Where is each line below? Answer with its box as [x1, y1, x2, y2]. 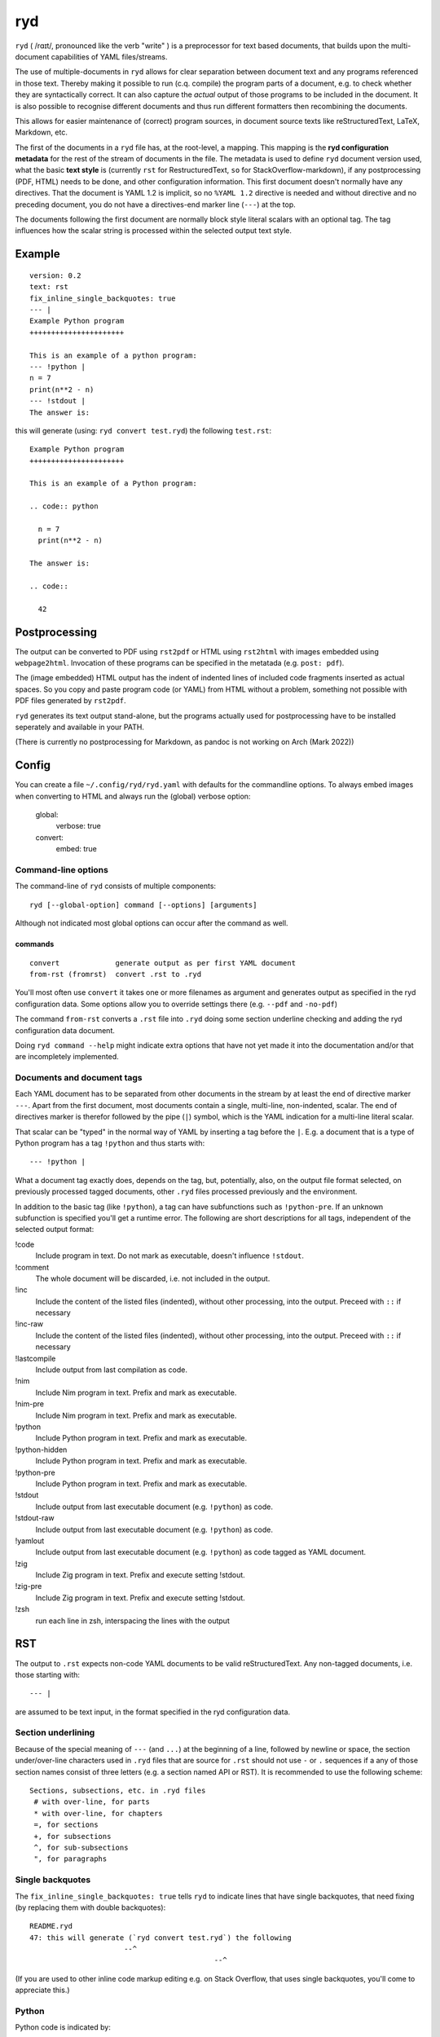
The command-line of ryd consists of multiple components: [15, 881, 216, 891]
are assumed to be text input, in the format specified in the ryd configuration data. [15, 1707, 291, 1717]
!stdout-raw [15, 1513, 55, 1523]
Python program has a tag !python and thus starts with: [15, 1138, 205, 1148]
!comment [15, 1262, 49, 1272]
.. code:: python [29, 502, 99, 511]
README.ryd [29, 1921, 73, 1931]
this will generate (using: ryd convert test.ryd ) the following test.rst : [15, 425, 272, 435]
